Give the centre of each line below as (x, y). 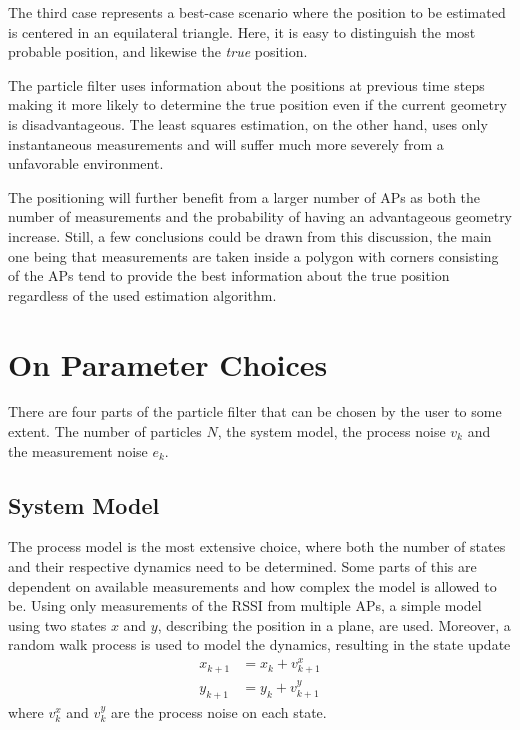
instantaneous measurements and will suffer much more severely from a (226, 143)
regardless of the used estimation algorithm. (142, 294)
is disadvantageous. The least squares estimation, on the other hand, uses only (248, 123)
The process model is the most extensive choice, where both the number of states (257, 546)
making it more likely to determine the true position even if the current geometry (257, 104)
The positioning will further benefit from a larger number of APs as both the (244, 196)
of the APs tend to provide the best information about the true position (229, 275)
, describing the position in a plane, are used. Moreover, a (334, 624)
